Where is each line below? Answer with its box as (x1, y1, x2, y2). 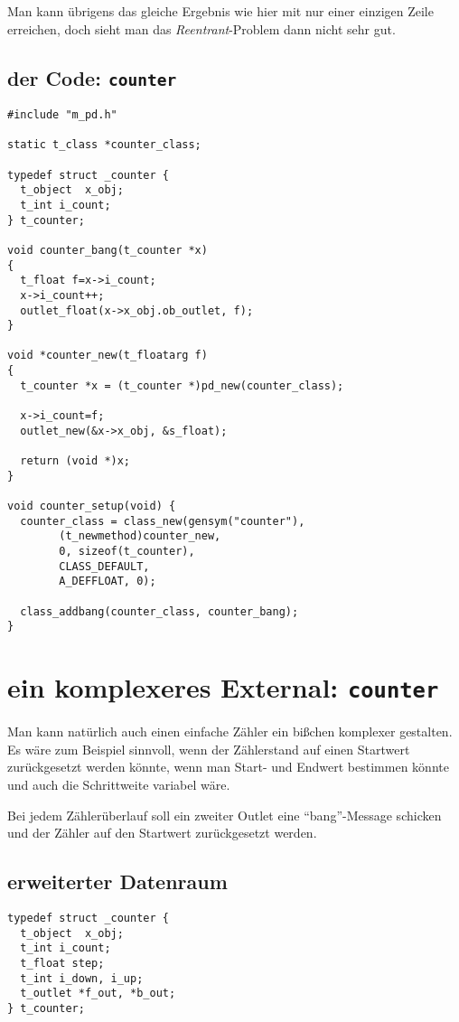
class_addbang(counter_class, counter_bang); (20, 605, 299, 618)
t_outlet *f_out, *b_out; (20, 987, 176, 1000)
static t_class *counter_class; (7, 138, 201, 152)
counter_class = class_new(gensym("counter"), (20, 514, 305, 528)
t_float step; (20, 956, 105, 970)
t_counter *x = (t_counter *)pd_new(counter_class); (20, 379, 344, 392)
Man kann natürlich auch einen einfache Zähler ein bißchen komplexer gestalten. (7, 722, 453, 741)
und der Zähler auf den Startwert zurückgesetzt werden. (7, 823, 317, 842)
